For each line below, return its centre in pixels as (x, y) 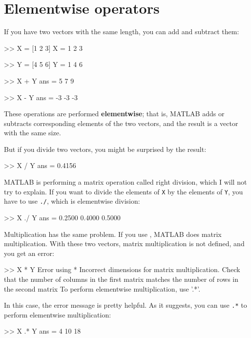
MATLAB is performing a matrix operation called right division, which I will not (125, 182)
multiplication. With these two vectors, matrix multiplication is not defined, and (124, 243)
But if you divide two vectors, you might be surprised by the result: (105, 149)
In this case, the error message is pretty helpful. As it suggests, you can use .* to (125, 305)
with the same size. (32, 133)
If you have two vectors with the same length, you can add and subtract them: (122, 32)
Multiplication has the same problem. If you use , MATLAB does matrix (113, 234)
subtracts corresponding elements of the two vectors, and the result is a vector (121, 123)
